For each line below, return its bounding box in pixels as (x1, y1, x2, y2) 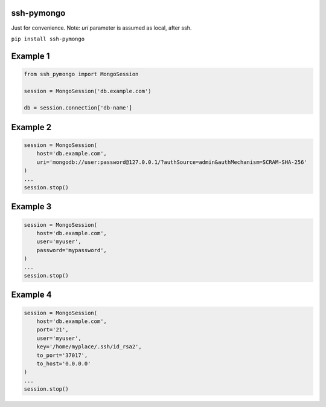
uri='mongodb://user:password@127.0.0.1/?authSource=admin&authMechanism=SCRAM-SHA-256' (36, 158, 307, 166)
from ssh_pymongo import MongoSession (24, 70, 139, 77)
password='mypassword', (36, 247, 107, 253)
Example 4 (11, 290, 52, 300)
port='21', (36, 327, 69, 333)
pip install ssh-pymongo (11, 35, 85, 42)
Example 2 (11, 122, 51, 132)
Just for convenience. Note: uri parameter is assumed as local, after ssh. (11, 24, 192, 31)
